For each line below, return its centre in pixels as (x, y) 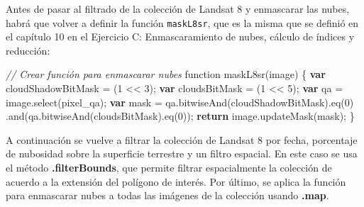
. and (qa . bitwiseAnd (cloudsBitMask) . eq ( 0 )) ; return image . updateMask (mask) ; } (180, 116)
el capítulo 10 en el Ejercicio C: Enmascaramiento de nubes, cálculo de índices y (180, 37)
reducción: (28, 50)
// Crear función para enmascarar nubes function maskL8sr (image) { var (166, 74)
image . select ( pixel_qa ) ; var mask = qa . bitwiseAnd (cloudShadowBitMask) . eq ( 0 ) (180, 102)
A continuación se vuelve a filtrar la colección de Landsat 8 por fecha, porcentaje (182, 139)
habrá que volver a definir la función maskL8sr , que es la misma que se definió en (182, 22)
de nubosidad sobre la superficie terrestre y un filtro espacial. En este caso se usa (182, 153)
